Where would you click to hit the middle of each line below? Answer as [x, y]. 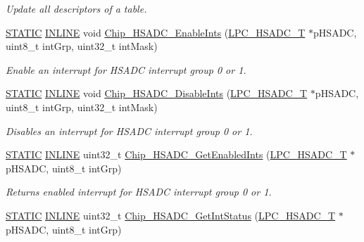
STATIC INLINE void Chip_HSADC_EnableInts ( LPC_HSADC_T [156, 32]
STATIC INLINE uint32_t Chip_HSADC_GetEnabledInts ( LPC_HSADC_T [176, 154]
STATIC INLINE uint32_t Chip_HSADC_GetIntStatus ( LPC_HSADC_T [171, 215]
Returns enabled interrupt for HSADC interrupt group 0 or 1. [139, 192]
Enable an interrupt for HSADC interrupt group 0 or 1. [126, 69]
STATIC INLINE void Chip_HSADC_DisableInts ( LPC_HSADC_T [157, 93]
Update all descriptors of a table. [76, 8]
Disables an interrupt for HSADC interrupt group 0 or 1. [129, 130]
